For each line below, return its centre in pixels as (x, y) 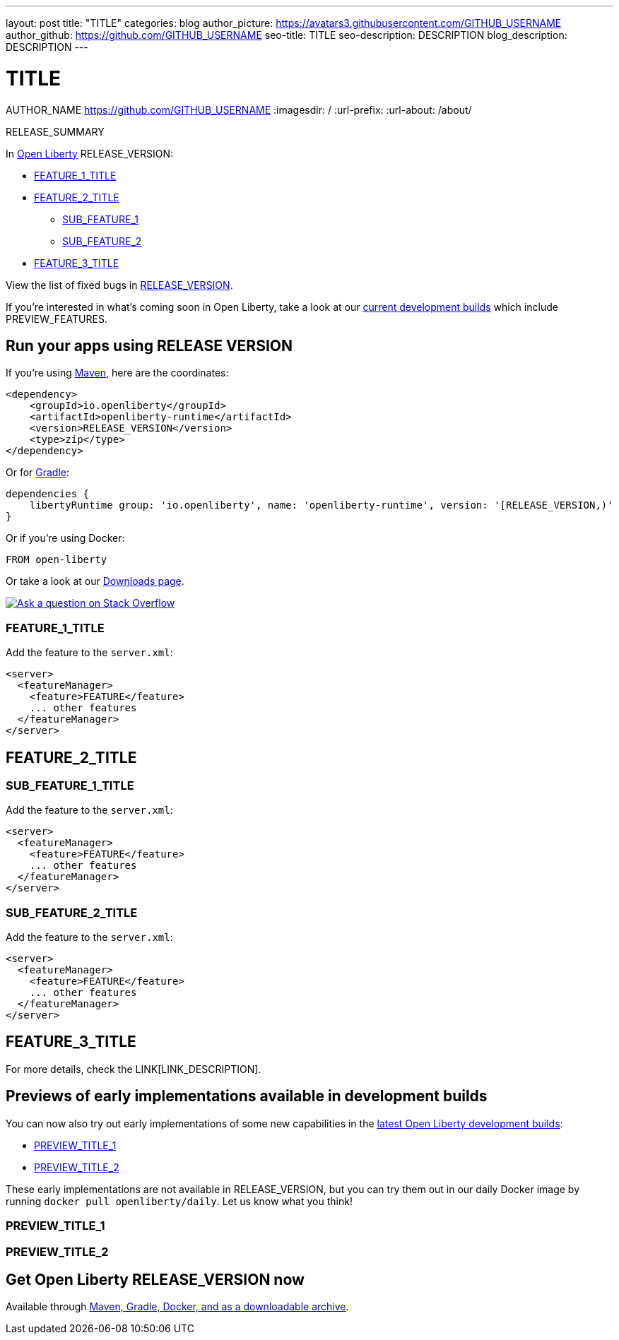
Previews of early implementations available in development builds (247, 1096)
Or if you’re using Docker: (65, 538)
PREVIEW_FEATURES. (57, 319)
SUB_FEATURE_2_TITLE (72, 912)
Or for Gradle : (38, 473)
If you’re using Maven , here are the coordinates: (117, 373)
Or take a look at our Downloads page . (95, 581)
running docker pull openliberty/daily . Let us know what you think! (179, 1201)
